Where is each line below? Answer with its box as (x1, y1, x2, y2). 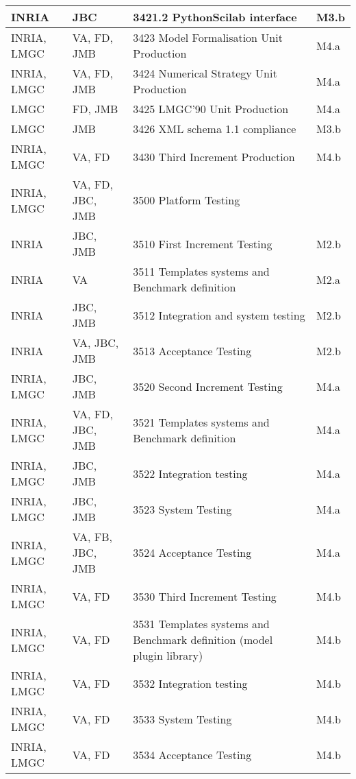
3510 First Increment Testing (133, 235, 272, 252)
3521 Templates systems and (133, 414, 270, 430)
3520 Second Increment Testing (133, 378, 283, 394)
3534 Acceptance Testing (133, 746, 252, 763)
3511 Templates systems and (133, 263, 270, 279)
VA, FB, (72, 529, 112, 544)
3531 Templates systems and (133, 616, 270, 632)
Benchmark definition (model (133, 632, 273, 647)
